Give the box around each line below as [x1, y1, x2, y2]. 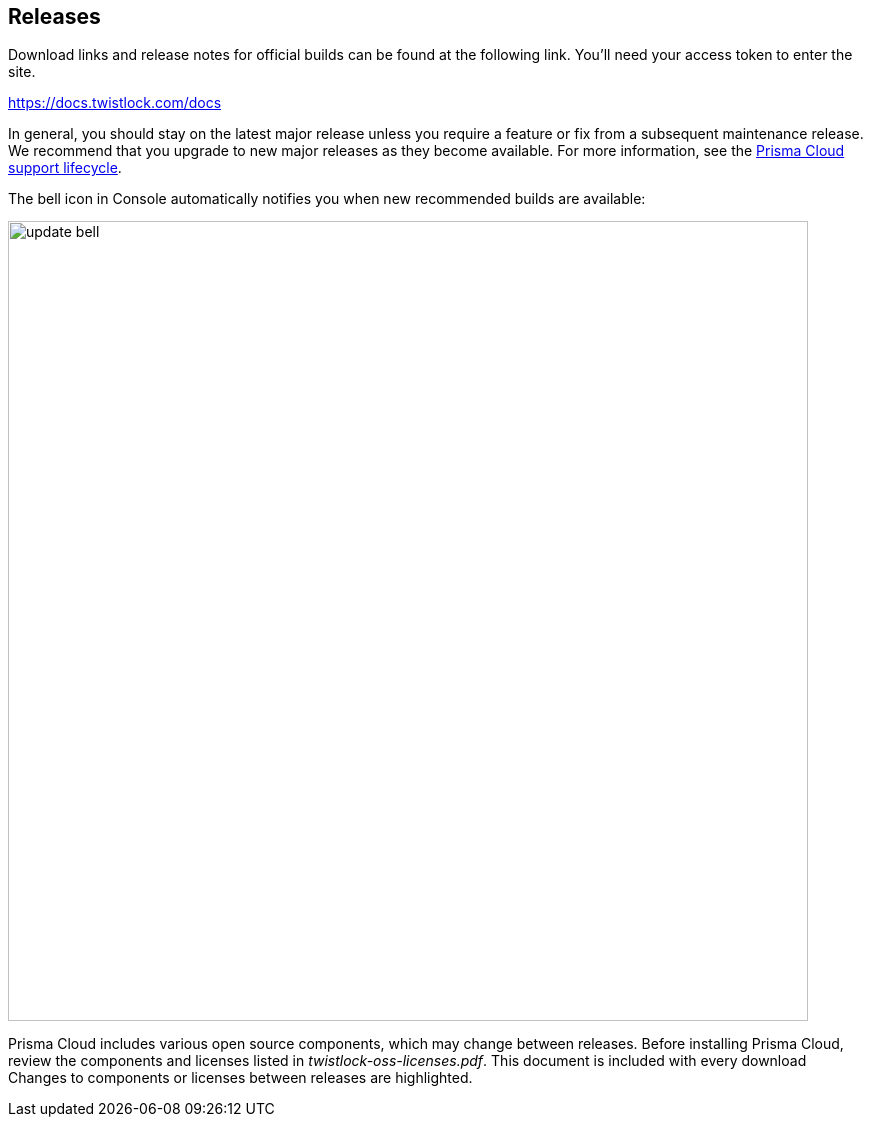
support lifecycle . [8, 159, 122, 177]
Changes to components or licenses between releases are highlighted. [8, 1069, 473, 1087]
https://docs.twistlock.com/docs [8, 94, 222, 112]
